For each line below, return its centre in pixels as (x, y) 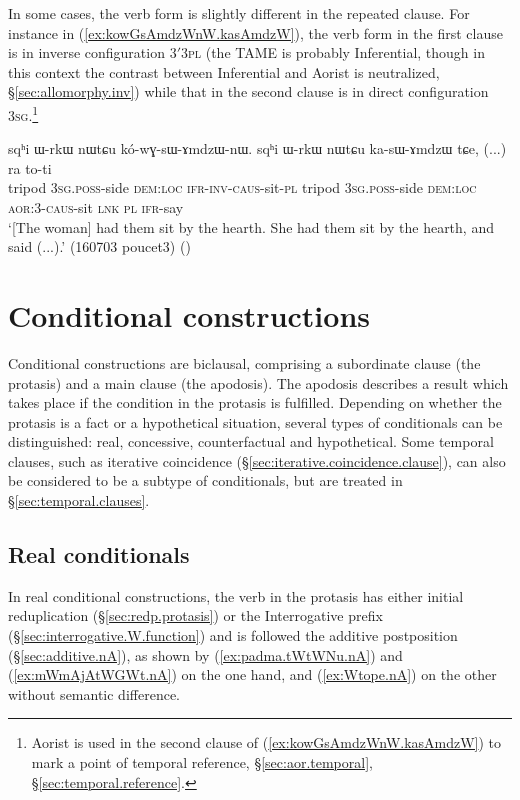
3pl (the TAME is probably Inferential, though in (333, 52)
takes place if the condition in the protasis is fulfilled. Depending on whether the (255, 402)
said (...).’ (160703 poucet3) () (99, 246)
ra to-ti (30, 167)
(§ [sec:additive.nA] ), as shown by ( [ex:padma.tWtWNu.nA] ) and (205, 654)
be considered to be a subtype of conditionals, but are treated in (205, 480)
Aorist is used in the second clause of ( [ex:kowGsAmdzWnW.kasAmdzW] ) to (266, 742)
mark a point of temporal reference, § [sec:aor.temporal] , (202, 762)
